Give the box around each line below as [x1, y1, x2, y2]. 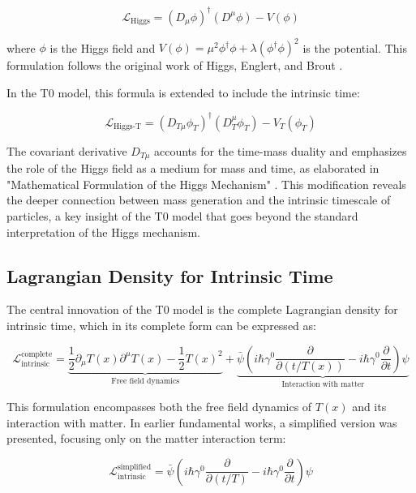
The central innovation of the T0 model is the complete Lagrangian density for [6, 301, 398, 318]
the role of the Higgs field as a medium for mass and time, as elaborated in [6, 160, 380, 177]
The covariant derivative [6, 142, 127, 159]
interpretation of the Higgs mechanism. [6, 223, 201, 240]
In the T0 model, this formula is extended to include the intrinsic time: [6, 84, 360, 101]
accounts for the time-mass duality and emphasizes [153, 142, 407, 159]
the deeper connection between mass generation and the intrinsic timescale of [6, 191, 391, 208]
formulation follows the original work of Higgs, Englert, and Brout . [6, 57, 343, 73]
